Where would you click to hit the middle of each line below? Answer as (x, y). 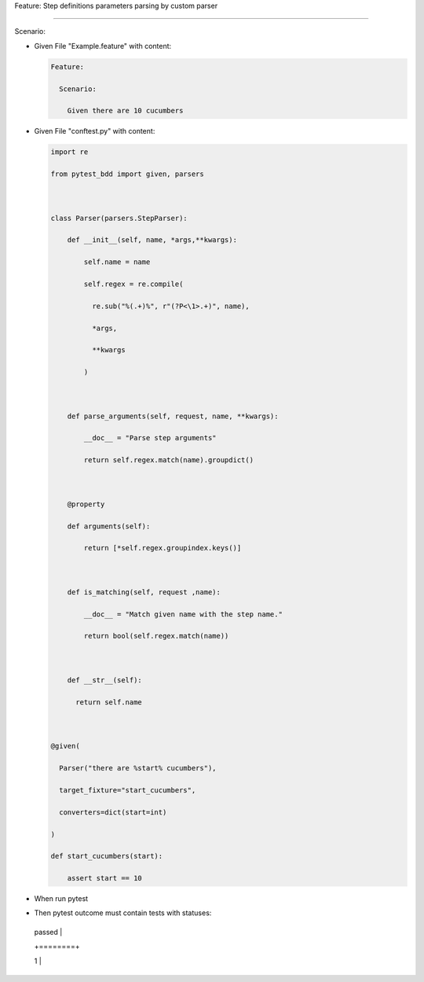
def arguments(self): (109, 526)
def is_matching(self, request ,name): (144, 592)
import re (69, 152)
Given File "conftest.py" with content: (95, 131)
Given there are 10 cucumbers (125, 111)
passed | (48, 932)
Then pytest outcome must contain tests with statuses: (123, 913)
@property (86, 504)
